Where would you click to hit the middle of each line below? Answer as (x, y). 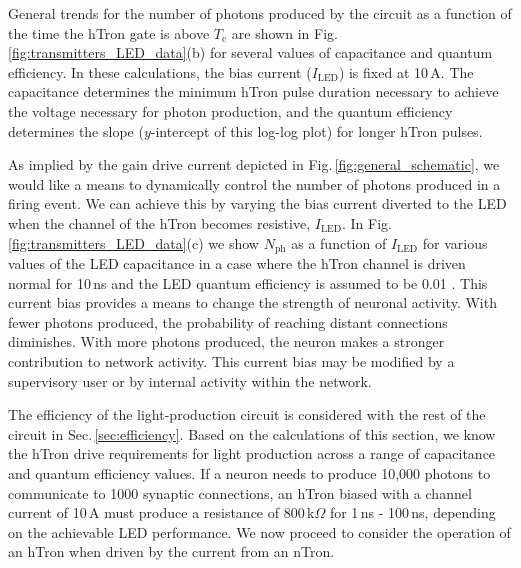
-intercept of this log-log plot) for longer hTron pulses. (316, 130)
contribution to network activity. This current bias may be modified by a (231, 360)
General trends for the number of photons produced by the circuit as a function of (260, 13)
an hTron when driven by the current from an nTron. (171, 551)
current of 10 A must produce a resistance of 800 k (161, 512)
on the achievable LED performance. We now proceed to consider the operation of (259, 531)
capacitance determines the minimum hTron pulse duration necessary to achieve (253, 91)
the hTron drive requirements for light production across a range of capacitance (252, 453)
